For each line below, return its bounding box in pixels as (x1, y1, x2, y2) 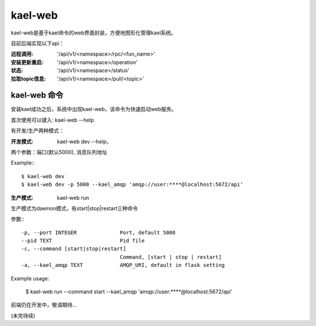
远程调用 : (11, 50, 33, 58)
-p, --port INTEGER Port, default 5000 (21, 229, 176, 236)
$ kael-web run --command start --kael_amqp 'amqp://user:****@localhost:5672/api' (25, 288, 232, 295)
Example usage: (11, 275, 50, 282)
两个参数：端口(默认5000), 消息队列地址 (11, 148, 108, 155)
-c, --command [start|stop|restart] (21, 245, 126, 252)
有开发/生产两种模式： (11, 127, 64, 134)
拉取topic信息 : (11, 75, 46, 82)
